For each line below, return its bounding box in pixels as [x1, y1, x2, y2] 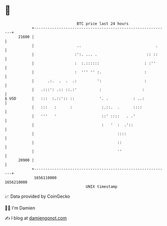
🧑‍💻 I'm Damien [5, 205, 36, 211]
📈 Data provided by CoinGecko [5, 193, 70, 199]
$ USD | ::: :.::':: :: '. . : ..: [5, 96, 144, 101]
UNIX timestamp [86, 184, 118, 189]
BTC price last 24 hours [76, 21, 129, 26]
